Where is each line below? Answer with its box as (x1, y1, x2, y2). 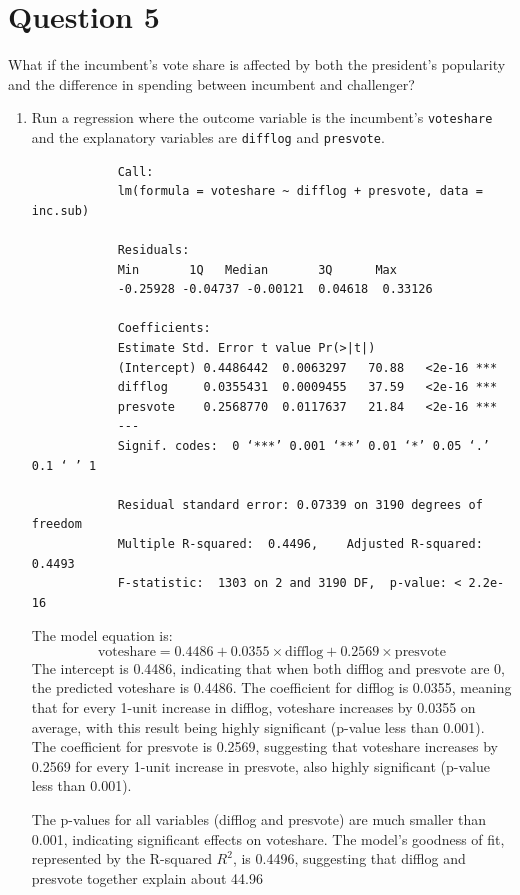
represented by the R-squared (31, 848, 212, 869)
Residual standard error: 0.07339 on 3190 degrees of (117, 497, 483, 512)
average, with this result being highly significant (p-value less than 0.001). (31, 716, 485, 737)
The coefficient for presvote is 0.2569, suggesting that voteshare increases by (31, 736, 498, 757)
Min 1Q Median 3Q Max (117, 262, 397, 277)
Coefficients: (117, 321, 211, 336)
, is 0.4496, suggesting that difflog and (232, 848, 466, 869)
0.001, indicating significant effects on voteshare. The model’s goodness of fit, (31, 828, 505, 849)
